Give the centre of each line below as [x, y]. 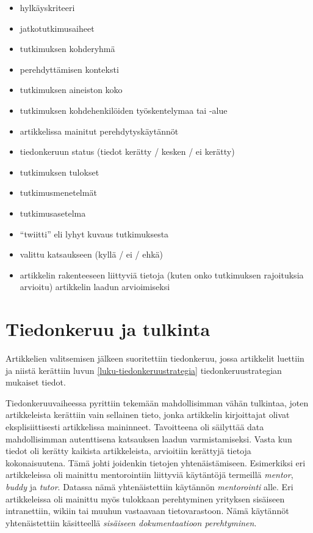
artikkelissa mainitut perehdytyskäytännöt [99, 131]
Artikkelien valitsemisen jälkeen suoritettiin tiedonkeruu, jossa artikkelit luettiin [155, 358]
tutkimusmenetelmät [58, 192]
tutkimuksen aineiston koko [71, 90]
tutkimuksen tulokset [59, 172]
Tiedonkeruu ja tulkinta [108, 329]
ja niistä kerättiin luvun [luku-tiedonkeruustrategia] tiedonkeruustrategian [144, 370]
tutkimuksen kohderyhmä [67, 49]
